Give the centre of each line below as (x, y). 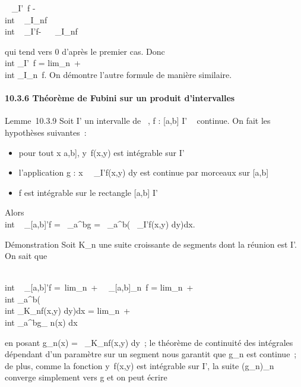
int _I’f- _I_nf (41, 31)
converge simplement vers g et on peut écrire (86, 377)
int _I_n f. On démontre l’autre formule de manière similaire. (118, 74)
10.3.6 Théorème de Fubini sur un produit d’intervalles (120, 98)
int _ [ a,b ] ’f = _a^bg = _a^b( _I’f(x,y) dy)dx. (100, 224)
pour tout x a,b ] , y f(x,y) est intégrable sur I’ (102, 152)
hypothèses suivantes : (46, 132)
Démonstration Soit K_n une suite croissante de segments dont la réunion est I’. (151, 244)
